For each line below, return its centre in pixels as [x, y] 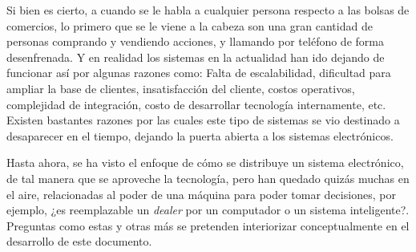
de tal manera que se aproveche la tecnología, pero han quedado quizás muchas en [208, 178]
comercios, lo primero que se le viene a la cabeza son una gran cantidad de [190, 25]
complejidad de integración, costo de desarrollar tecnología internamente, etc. [196, 104]
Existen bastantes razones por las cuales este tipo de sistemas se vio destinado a [203, 120]
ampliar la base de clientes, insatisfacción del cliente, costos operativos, [181, 88]
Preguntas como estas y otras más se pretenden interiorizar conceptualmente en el [208, 225]
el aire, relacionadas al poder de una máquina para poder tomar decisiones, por [201, 194]
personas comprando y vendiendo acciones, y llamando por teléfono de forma [195, 41]
